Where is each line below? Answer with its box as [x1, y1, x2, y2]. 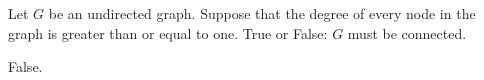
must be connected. [347, 22, 467, 43]
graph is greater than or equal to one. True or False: [8, 22, 328, 43]
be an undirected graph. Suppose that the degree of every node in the [48, 3, 476, 23]
